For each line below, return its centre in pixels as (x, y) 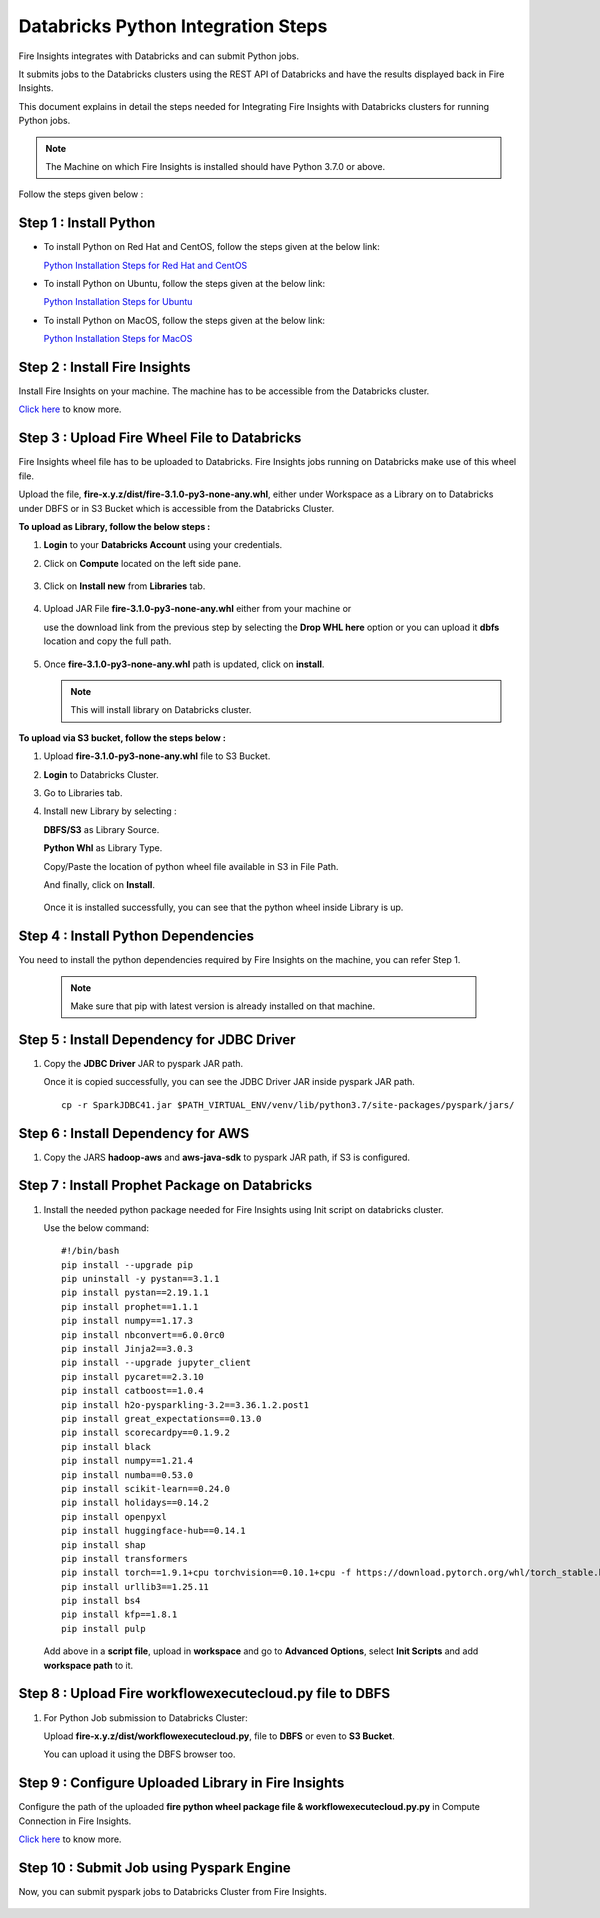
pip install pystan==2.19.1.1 (135, 1293)
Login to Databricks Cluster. (101, 774)
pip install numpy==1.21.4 (127, 1461)
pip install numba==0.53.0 (127, 1474)
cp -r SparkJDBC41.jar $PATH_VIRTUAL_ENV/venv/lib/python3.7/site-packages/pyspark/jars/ (288, 1104)
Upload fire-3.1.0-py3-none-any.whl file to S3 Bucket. (157, 756)
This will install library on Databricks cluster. (161, 710)
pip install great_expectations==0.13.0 (161, 1418)
